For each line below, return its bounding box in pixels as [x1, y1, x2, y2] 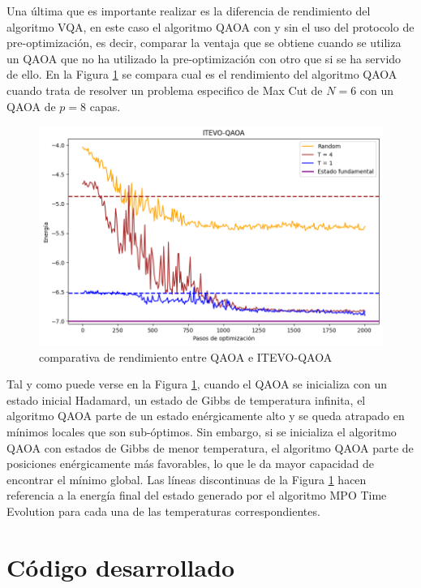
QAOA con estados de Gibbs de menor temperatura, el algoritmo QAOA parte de [6, 439, 414, 456]
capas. [89, 97, 121, 114]
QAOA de [6, 97, 56, 114]
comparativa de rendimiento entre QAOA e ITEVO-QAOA [39, 348, 333, 365]
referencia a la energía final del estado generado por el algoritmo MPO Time [6, 487, 387, 504]
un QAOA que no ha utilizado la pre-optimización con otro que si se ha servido [6, 49, 402, 67]
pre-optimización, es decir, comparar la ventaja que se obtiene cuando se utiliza [6, 34, 402, 51]
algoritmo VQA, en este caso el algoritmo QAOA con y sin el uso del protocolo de [6, 18, 415, 35]
